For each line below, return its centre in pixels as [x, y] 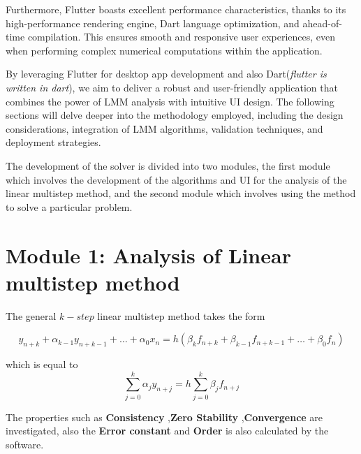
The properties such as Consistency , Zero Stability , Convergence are [164, 417]
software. [25, 444]
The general [31, 315]
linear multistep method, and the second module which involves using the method [181, 193]
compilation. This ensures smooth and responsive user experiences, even [182, 37]
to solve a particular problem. [69, 206]
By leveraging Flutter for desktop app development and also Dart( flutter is [166, 74]
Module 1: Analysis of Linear [148, 255]
